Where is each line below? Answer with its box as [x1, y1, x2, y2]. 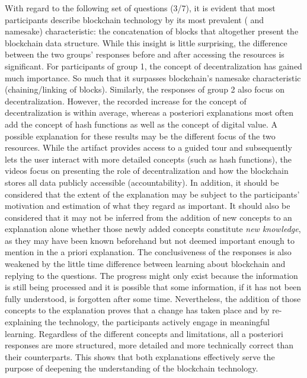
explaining [5, 316, 42, 328]
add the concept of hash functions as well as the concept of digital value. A [5, 117, 277, 130]
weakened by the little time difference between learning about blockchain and [5, 258, 286, 270]
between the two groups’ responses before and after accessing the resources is [5, 48, 284, 61]
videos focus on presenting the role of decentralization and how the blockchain [5, 164, 289, 177]
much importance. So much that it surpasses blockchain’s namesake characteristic [5, 71, 301, 84]
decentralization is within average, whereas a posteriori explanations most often [5, 106, 294, 119]
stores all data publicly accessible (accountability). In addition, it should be [5, 176, 279, 188]
